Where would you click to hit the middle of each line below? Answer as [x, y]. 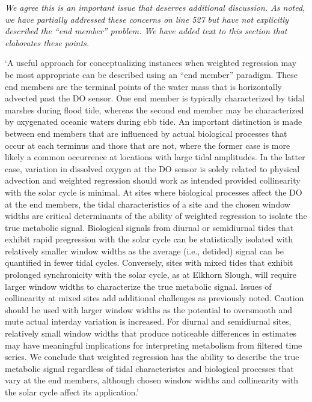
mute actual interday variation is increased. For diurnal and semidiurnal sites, [148, 321]
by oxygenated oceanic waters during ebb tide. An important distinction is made [154, 121]
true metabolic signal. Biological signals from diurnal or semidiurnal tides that [149, 227]
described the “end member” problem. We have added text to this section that [146, 31]
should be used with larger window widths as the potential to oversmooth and [149, 309]
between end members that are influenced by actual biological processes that [146, 133]
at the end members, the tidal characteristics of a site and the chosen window [148, 204]
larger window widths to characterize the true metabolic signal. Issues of [138, 286]
